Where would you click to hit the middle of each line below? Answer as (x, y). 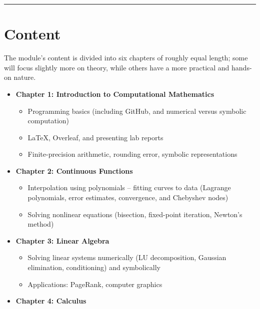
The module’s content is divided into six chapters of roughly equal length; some (126, 58)
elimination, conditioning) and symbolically (94, 267)
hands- (242, 67)
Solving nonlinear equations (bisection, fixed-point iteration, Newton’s (135, 214)
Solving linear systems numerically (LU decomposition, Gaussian (127, 257)
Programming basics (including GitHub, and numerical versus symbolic (137, 111)
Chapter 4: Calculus (51, 301)
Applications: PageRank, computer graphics (95, 284)
